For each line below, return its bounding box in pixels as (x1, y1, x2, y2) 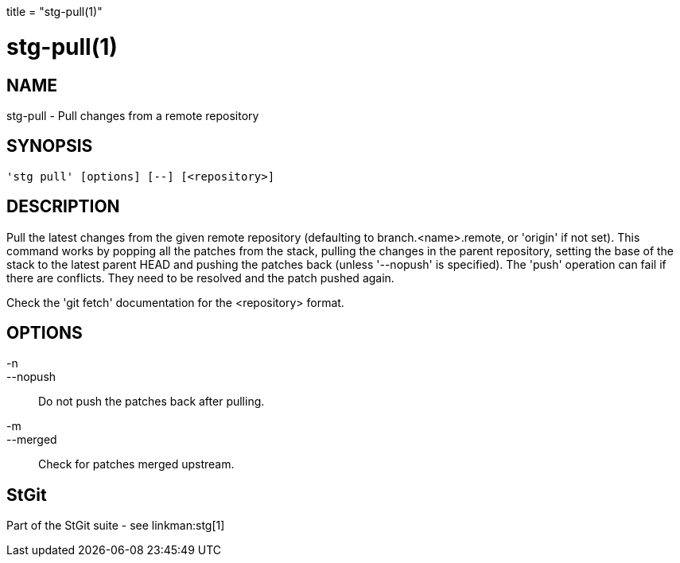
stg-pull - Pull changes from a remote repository (6, 108, 259, 122)
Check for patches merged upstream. (38, 457, 235, 472)
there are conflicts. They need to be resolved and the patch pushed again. (6, 270, 394, 285)
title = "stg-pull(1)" (6, 5, 103, 18)
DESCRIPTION (6, 196, 120, 217)
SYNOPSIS (6, 136, 93, 157)
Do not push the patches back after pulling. (38, 394, 265, 409)
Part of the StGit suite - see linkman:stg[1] (6, 518, 225, 533)
